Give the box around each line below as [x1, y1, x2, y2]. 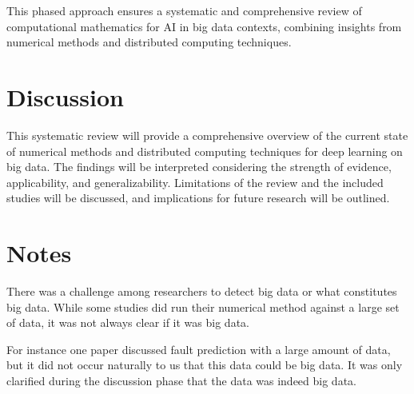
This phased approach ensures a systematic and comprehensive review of [6, 2, 362, 18]
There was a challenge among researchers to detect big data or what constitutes [6, 283, 397, 299]
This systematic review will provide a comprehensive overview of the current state [6, 126, 408, 143]
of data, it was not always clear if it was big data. [6, 314, 249, 331]
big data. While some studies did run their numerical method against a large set [6, 298, 400, 315]
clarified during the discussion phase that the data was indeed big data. [6, 372, 356, 388]
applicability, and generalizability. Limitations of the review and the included [6, 173, 384, 190]
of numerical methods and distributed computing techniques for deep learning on [6, 142, 403, 159]
